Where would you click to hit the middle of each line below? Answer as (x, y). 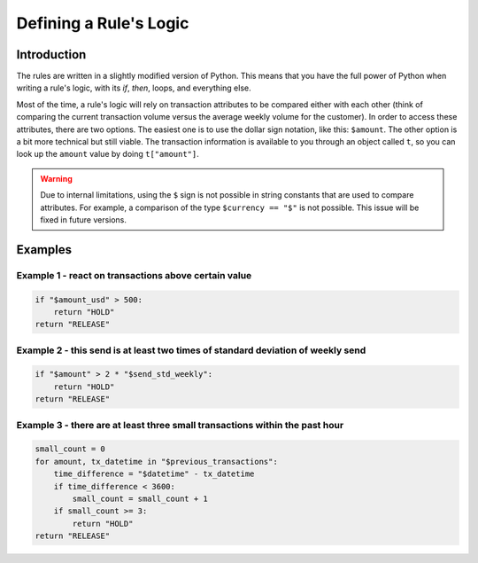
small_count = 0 (70, 449)
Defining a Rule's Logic (103, 23)
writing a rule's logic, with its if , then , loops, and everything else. (134, 88)
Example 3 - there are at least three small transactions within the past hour (180, 425)
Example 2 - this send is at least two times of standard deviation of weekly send (191, 350)
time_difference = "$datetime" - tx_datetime (154, 474)
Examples (44, 250)
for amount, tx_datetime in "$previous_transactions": (156, 461)
